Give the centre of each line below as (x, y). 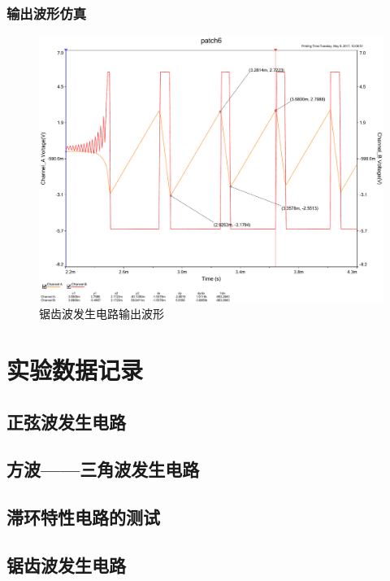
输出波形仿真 (47, 13)
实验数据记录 (75, 370)
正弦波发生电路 (66, 421)
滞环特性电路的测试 (83, 517)
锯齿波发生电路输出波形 (102, 314)
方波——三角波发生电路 (103, 469)
